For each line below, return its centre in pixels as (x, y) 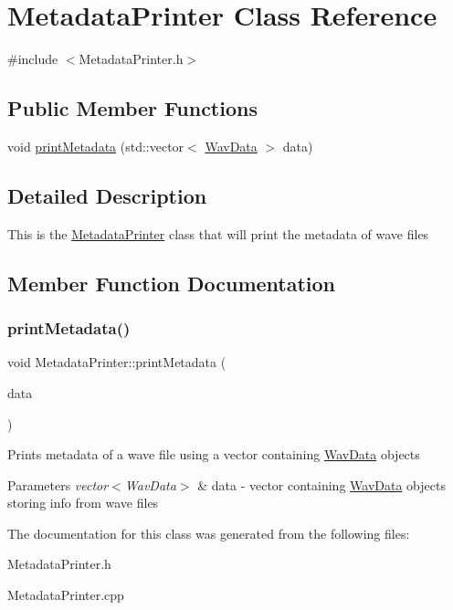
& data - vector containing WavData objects (321, 484)
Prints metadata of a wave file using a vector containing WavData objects (214, 454)
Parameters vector (58, 484)
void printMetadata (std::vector (96, 146)
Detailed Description (107, 195)
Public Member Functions (132, 108)
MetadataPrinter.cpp (66, 595)
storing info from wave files (83, 503)
